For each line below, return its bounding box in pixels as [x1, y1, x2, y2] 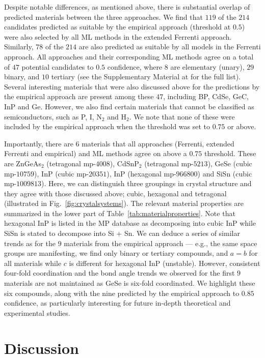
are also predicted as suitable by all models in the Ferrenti [78, 41, 261, 52]
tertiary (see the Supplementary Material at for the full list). [51, 71, 241, 82]
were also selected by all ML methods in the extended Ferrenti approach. [4, 31, 232, 42]
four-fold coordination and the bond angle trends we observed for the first [4, 267, 235, 278]
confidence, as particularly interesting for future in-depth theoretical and [4, 297, 231, 308]
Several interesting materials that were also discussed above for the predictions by [4, 81, 260, 92]
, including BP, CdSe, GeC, [163, 91, 249, 102]
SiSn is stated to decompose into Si [4, 228, 114, 238]
